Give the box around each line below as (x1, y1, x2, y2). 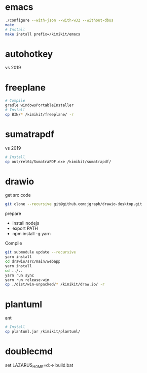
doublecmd (5, 346, 53, 357)
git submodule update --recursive (5, 250, 76, 255)
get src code (5, 192, 31, 198)
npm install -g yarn (12, 231, 51, 237)
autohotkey (5, 48, 53, 59)
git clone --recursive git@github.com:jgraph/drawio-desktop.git (5, 202, 142, 207)
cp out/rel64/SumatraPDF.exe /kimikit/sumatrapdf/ (5, 159, 111, 164)
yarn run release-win (5, 277, 50, 283)
